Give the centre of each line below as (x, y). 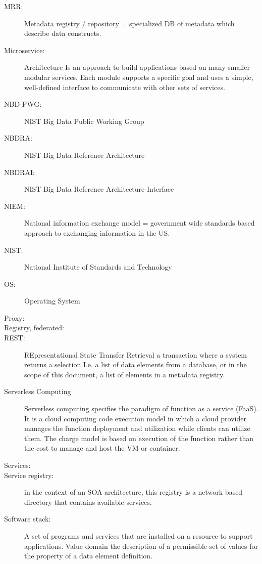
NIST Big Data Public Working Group (84, 121)
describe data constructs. (63, 33)
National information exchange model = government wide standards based (140, 223)
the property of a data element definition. (89, 556)
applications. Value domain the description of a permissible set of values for (141, 546)
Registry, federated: (34, 328)
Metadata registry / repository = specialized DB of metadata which (129, 23)
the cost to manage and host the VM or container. (102, 448)
